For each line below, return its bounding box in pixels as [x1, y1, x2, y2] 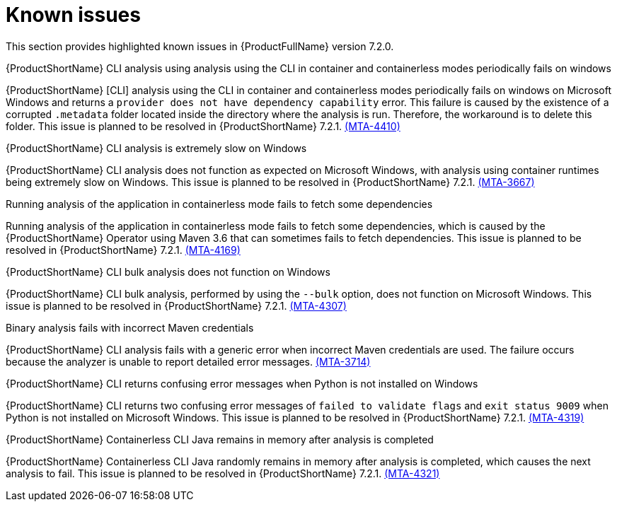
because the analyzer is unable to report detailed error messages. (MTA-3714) [6, 355, 371, 368]
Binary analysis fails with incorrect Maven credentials [6, 321, 254, 334]
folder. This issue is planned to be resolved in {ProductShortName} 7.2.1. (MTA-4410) [6, 120, 400, 132]
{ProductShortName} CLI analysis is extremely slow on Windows [6, 141, 307, 154]
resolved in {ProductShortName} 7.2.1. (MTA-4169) [6, 243, 241, 256]
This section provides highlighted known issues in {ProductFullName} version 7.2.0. [6, 40, 394, 52]
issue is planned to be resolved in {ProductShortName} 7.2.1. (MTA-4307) [6, 299, 347, 312]
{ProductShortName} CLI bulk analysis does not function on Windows [6, 265, 330, 278]
